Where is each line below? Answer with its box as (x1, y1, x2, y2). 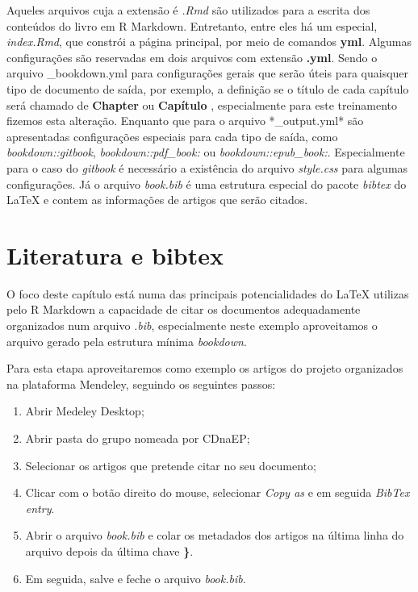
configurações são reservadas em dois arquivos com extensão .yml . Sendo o (6, 48, 378, 65)
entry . (25, 499, 55, 516)
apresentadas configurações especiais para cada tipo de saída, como (6, 127, 338, 144)
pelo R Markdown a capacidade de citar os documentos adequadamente (6, 301, 361, 318)
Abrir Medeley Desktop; (25, 402, 144, 419)
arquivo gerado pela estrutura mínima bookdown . (6, 332, 247, 349)
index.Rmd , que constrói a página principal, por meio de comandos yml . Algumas (6, 33, 412, 50)
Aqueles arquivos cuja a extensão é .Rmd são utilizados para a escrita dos (6, 2, 370, 18)
